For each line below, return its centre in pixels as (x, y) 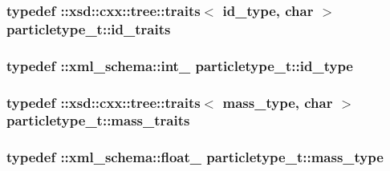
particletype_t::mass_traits (98, 120)
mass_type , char (278, 102)
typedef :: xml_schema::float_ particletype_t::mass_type (195, 157)
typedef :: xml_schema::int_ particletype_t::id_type (180, 65)
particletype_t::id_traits (89, 28)
